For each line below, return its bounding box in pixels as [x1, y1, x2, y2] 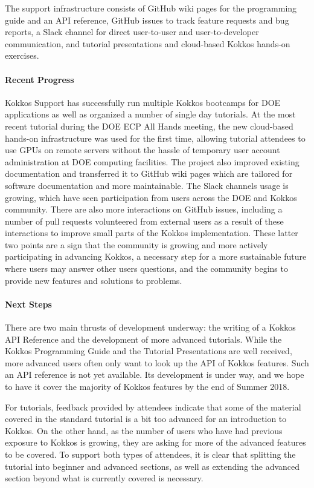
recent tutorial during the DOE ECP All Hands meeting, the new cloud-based [5, 119, 293, 132]
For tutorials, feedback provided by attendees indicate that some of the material [5, 400, 301, 413]
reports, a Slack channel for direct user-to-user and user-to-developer [5, 25, 259, 38]
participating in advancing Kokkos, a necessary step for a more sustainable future [5, 250, 307, 263]
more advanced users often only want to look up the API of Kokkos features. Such [5, 356, 309, 369]
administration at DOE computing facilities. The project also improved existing [5, 155, 300, 168]
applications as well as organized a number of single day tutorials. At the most [5, 108, 296, 120]
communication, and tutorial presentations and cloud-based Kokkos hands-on [5, 37, 290, 50]
